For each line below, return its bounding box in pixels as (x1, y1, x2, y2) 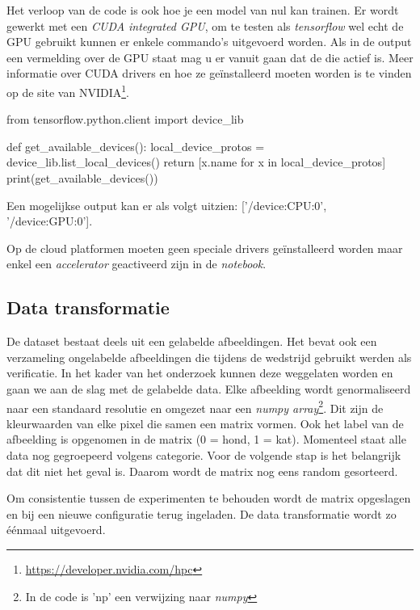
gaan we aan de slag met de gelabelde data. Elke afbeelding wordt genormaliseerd (6, 380, 411, 397)
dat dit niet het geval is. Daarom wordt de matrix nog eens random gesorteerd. (6, 462, 398, 479)
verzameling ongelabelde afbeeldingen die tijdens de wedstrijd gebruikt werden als (6, 348, 412, 365)
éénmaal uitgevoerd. (6, 521, 106, 538)
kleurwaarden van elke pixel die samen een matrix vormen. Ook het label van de (6, 414, 404, 431)
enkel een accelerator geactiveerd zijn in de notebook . (6, 255, 267, 272)
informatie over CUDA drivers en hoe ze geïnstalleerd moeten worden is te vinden (6, 65, 412, 82)
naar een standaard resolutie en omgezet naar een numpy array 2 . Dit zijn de (6, 397, 384, 416)
